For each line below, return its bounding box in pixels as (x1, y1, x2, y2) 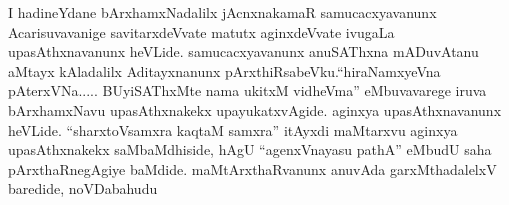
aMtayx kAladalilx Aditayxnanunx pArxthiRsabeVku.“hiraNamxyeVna (8, 60, 441, 81)
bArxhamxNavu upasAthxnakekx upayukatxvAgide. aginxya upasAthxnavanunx (8, 99, 502, 120)
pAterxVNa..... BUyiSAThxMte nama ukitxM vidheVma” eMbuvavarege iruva (8, 80, 487, 101)
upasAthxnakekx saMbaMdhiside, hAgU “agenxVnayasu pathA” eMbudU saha (8, 139, 492, 160)
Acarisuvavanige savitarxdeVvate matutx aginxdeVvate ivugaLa (8, 21, 395, 42)
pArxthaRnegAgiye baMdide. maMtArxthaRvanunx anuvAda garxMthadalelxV (8, 158, 497, 179)
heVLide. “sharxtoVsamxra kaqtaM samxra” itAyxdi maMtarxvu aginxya (8, 119, 458, 140)
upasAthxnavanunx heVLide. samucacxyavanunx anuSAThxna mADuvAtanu (8, 41, 479, 62)
